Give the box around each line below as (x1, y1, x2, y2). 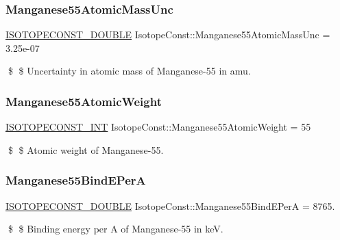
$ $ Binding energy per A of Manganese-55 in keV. (8, 222, 223, 236)
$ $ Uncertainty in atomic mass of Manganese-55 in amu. (8, 64, 251, 78)
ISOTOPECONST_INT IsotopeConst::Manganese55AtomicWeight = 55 (5, 120, 311, 134)
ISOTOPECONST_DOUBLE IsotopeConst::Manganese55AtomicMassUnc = (5, 27, 330, 42)
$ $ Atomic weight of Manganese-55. (8, 142, 164, 157)
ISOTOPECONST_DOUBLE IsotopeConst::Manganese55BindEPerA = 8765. (5, 198, 335, 213)
